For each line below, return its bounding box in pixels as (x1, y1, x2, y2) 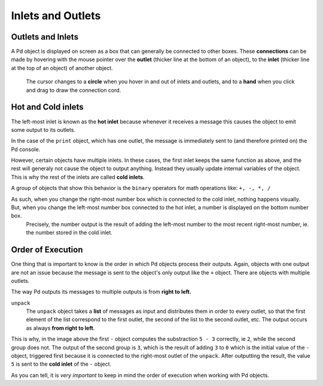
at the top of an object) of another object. (11, 64, 113, 71)
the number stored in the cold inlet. (26, 229, 113, 236)
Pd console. (11, 146, 41, 153)
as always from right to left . (26, 324, 95, 331)
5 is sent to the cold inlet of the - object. (11, 360, 112, 368)
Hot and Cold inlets (11, 102, 84, 112)
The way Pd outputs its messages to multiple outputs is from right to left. (11, 288, 191, 295)
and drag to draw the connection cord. (26, 86, 121, 94)
